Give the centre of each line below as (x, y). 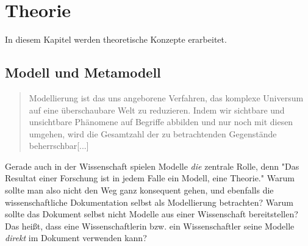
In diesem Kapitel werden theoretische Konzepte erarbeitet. (116, 39)
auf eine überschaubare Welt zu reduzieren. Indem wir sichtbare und (157, 110)
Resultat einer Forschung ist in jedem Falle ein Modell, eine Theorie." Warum (150, 178)
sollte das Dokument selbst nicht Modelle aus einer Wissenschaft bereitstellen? (152, 214)
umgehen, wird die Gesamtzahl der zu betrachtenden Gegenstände (153, 133)
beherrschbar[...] (59, 146)
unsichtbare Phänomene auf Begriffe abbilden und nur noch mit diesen (161, 122)
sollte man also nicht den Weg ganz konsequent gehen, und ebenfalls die (139, 190)
